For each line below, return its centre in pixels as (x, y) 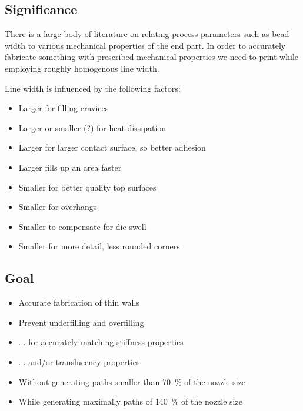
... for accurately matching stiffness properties (101, 342)
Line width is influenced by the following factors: (93, 88)
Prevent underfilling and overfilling (81, 322)
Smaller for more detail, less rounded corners (99, 246)
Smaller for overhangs (58, 207)
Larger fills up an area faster (70, 167)
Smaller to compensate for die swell (82, 226)
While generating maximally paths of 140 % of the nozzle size (130, 401)
